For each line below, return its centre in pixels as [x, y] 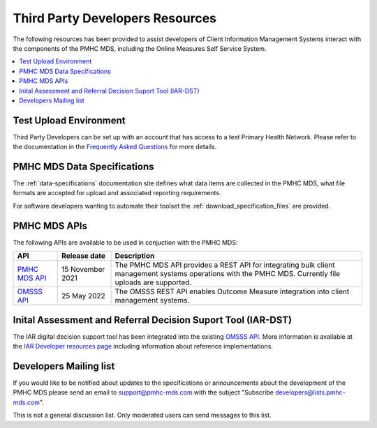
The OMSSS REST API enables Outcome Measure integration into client [232, 291]
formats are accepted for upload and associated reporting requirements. [117, 193]
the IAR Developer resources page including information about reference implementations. [143, 346]
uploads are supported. [153, 282]
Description [135, 256]
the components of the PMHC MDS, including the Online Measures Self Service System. [140, 48]
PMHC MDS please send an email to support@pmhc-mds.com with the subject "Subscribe [143, 392]
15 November [83, 270]
